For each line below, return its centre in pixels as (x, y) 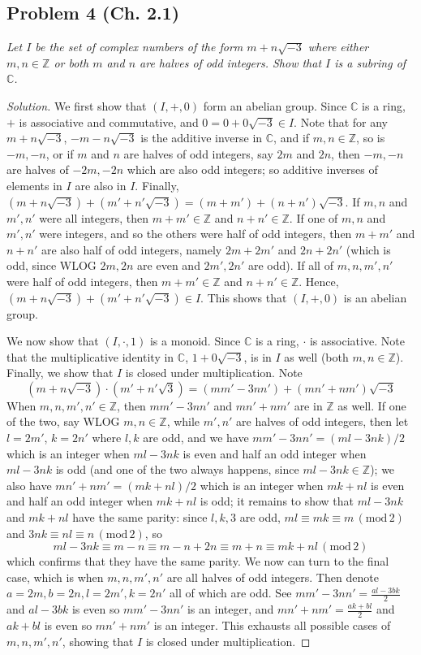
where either (338, 47)
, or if (60, 153)
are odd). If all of (290, 265)
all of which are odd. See (231, 593)
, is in (258, 356)
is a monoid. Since (195, 341)
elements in (34, 185)
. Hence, (319, 281)
